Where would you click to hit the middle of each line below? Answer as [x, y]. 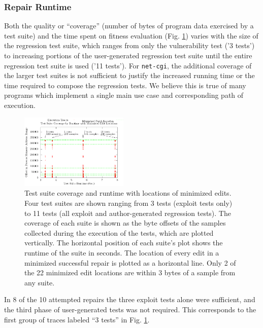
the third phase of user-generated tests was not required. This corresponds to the [130, 309]
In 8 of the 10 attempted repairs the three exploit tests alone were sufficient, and [130, 299]
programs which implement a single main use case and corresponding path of [124, 95]
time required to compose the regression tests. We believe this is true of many [125, 85]
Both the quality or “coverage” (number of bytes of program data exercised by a [129, 26]
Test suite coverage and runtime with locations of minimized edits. [128, 193]
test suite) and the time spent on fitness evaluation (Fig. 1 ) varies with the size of [131, 35]
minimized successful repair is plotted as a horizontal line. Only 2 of [130, 262]
